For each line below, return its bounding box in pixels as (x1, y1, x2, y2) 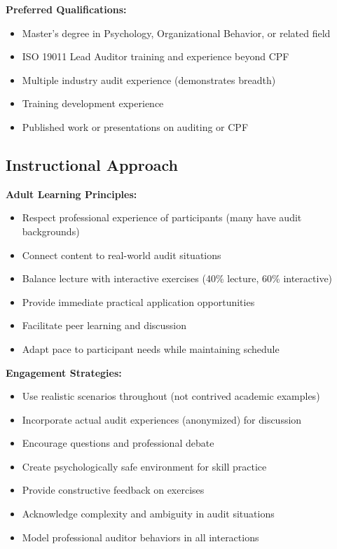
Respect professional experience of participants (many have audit (22, 210, 302, 225)
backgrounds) (22, 223, 80, 238)
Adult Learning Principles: (6, 186, 137, 201)
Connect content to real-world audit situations (22, 247, 221, 262)
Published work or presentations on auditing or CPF (22, 119, 249, 134)
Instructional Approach (6, 153, 178, 175)
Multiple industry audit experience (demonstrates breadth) (22, 72, 276, 87)
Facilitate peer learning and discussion (22, 318, 187, 333)
